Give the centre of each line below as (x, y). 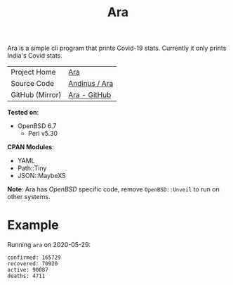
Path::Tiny (32, 168)
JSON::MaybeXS (42, 176)
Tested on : (23, 113)
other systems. (29, 197)
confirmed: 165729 (34, 258)
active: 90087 (28, 270)
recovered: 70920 (33, 264)
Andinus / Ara (91, 84)
